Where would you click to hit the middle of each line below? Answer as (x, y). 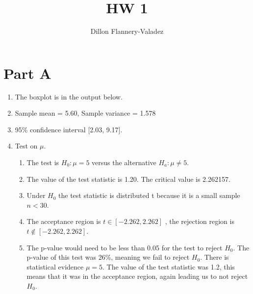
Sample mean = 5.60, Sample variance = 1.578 (85, 113)
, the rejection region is (200, 221)
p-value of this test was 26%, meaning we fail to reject (108, 257)
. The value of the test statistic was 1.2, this (169, 266)
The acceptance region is (64, 221)
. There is (215, 257)
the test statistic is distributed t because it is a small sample (149, 195)
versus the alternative (124, 162)
